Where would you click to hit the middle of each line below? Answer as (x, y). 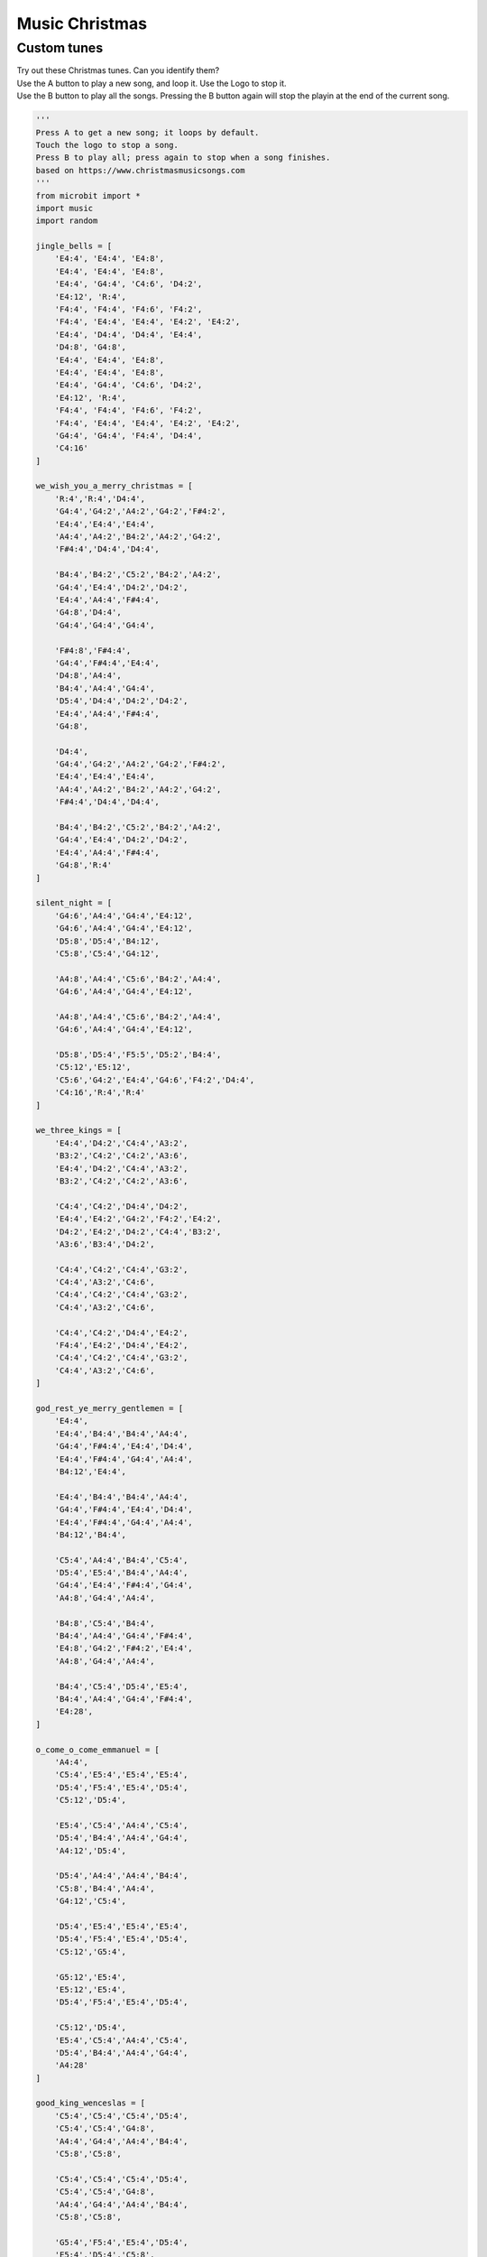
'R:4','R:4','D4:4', (100, 498)
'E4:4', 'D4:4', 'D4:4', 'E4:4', (129, 334)
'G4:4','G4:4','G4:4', (105, 625)
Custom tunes (60, 48)
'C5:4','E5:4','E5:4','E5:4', (121, 1775)
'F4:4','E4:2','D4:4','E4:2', (121, 1346)
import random (67, 221)
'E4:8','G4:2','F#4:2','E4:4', (124, 1649)
